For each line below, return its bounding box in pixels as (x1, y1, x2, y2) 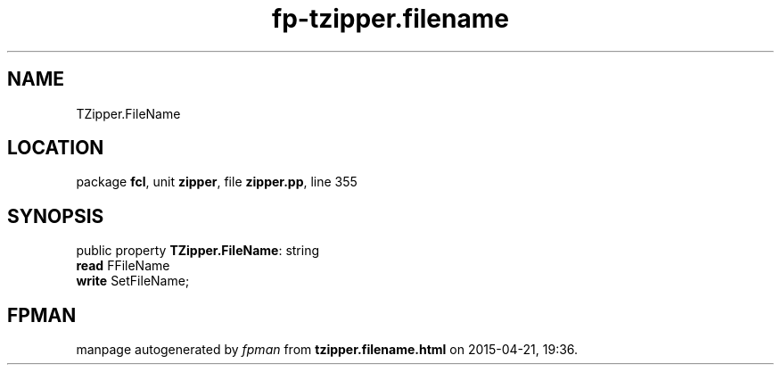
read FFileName (76, 258, 170, 274)
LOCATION (7, 136, 104, 160)
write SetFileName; (76, 273, 190, 289)
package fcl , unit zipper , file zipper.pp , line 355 (76, 174, 358, 190)
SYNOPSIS (7, 204, 104, 227)
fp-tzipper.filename (272, 4, 509, 34)
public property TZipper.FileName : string (76, 243, 320, 259)
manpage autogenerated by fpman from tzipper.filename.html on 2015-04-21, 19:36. (76, 342, 579, 358)
